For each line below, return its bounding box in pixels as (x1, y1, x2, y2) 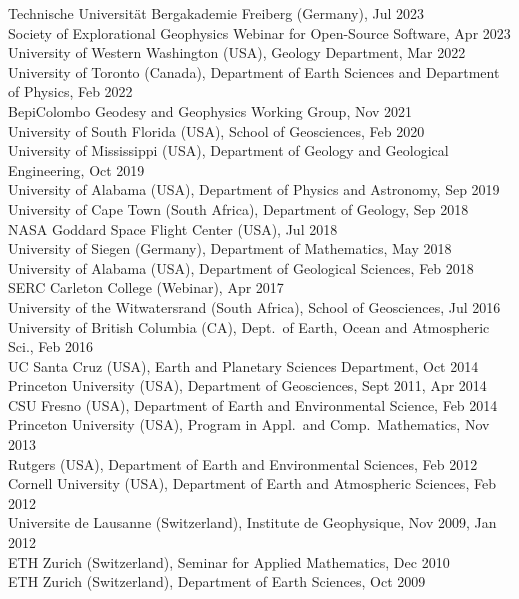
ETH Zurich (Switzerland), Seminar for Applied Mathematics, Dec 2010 (8, 551, 450, 572)
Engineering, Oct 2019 (8, 159, 145, 180)
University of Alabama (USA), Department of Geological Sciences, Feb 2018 (8, 257, 474, 278)
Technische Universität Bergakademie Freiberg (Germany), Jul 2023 (8, 3, 424, 23)
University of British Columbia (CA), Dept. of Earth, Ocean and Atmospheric (8, 316, 490, 337)
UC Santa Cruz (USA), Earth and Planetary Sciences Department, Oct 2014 (8, 355, 479, 376)
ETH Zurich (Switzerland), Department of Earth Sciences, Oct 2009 (8, 571, 426, 592)
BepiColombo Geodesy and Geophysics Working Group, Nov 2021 (8, 100, 413, 121)
